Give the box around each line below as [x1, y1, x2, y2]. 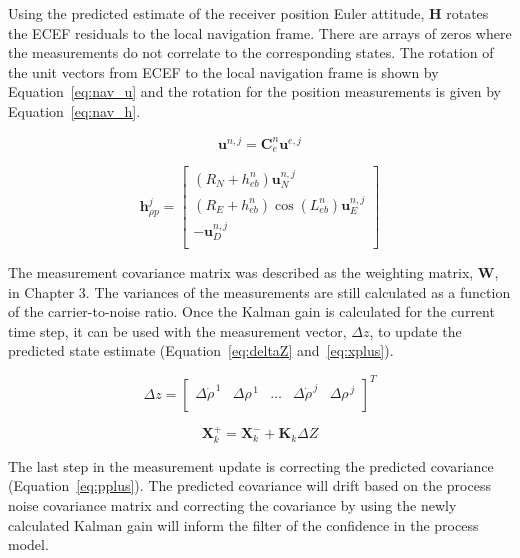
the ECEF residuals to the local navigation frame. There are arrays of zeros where [8, 22, 512, 43]
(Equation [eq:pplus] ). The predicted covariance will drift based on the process [8, 475, 491, 496]
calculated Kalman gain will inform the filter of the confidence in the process [8, 514, 479, 535]
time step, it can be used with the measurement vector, [8, 320, 347, 341]
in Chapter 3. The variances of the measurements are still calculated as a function [8, 281, 511, 302]
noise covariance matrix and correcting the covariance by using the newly [8, 494, 457, 515]
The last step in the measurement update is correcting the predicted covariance [8, 455, 494, 476]
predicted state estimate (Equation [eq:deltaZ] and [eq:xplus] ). [8, 340, 394, 361]
